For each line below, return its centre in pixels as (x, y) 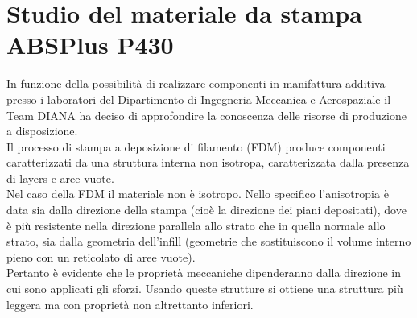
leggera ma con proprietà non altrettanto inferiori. (130, 304)
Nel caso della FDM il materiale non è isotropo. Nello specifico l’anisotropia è (198, 194)
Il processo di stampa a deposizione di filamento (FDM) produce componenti (196, 146)
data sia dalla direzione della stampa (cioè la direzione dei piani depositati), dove (206, 210)
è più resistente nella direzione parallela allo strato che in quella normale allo (196, 225)
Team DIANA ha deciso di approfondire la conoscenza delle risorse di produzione (206, 115)
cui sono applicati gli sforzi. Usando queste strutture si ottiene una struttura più (205, 289)
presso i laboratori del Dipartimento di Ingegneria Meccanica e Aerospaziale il (199, 99)
